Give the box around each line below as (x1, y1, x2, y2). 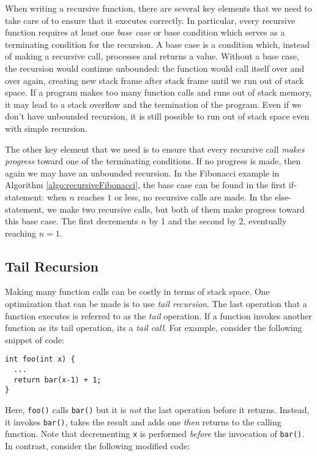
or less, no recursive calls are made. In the (114, 190, 272, 203)
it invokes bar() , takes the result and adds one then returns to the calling (5, 415, 282, 428)
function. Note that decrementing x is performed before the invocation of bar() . (5, 427, 305, 440)
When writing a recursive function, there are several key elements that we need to (5, 2, 312, 14)
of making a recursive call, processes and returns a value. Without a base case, (5, 50, 299, 63)
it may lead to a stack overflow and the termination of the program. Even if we (5, 97, 302, 110)
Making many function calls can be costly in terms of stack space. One (5, 285, 270, 298)
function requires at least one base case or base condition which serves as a (5, 26, 285, 39)
